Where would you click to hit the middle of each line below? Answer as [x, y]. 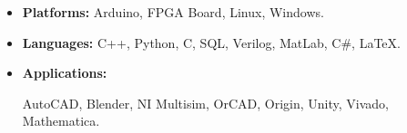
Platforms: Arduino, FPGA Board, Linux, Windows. [173, 12]
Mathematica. [61, 121]
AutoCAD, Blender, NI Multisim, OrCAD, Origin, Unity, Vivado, [205, 103]
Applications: [65, 73]
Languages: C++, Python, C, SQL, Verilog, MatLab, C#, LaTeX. [211, 42]
